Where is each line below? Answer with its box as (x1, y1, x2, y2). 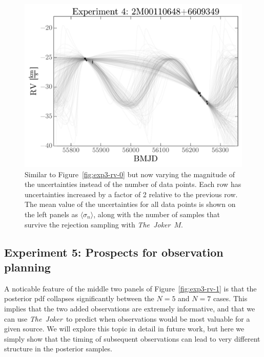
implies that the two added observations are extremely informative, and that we (4, 303, 255, 313)
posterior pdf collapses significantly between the (4, 293, 154, 304)
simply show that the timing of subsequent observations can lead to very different (4, 333, 260, 344)
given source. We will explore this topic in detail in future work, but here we (4, 323, 245, 334)
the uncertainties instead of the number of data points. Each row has (25, 179, 241, 190)
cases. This (213, 293, 248, 304)
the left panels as (25, 208, 78, 219)
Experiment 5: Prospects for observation (4, 244, 224, 260)
